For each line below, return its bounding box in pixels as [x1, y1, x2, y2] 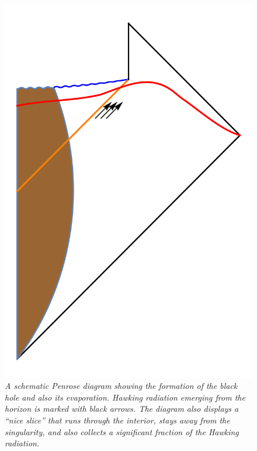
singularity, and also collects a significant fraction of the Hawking [5, 425, 239, 438]
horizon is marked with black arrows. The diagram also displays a [5, 402, 239, 415]
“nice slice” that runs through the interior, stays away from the [5, 414, 230, 426]
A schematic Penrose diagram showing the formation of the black [5, 380, 238, 392]
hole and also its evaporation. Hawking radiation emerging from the [5, 391, 245, 403]
